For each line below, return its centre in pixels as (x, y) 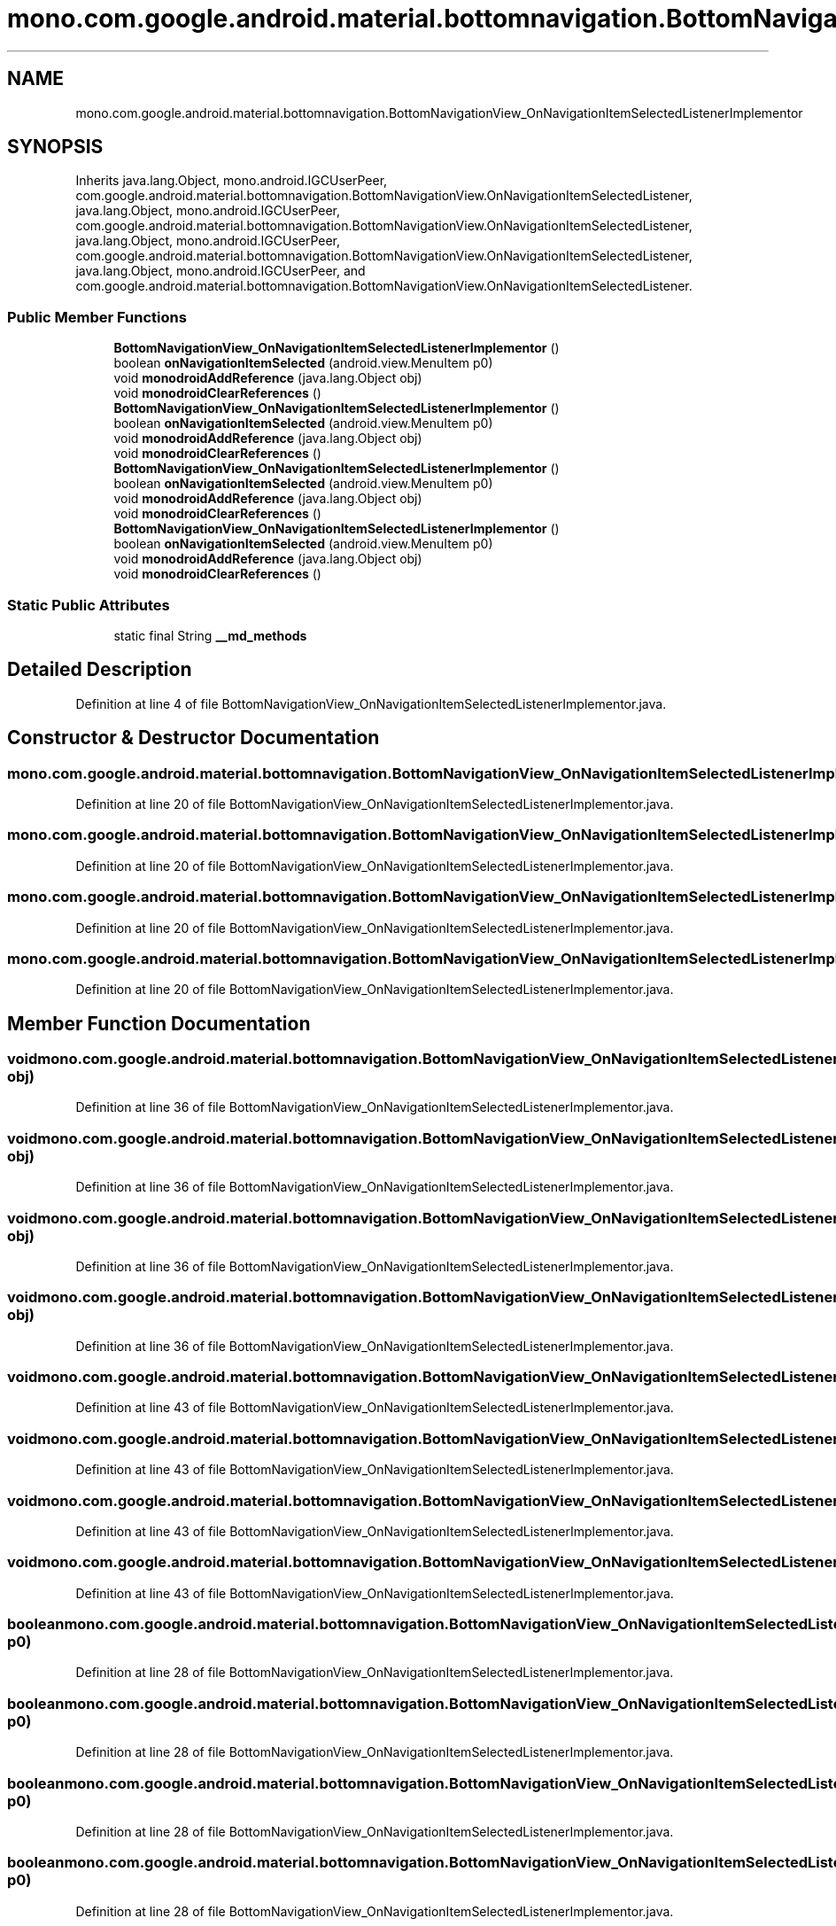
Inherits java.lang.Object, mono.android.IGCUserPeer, (232, 181)
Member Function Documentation (159, 1023)
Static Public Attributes (89, 605)
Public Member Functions (97, 317)
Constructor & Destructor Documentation (194, 738)
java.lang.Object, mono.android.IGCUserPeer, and (221, 271)
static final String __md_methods (210, 635)
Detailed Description (100, 670)
